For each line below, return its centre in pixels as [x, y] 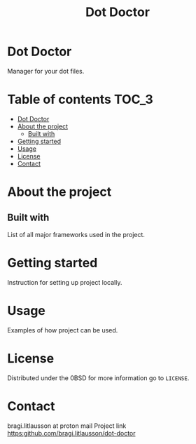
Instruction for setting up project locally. [65, 282]
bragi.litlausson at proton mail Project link [67, 426]
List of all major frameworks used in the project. [76, 234]
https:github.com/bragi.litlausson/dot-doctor [71, 433]
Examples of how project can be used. [63, 330]
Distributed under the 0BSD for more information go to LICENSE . [98, 378]
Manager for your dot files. [46, 71]
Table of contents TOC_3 [80, 100]
